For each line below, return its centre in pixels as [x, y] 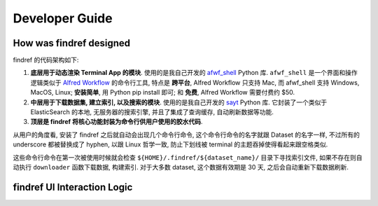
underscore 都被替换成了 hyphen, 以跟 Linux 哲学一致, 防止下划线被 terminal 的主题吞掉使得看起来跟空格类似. [170, 144]
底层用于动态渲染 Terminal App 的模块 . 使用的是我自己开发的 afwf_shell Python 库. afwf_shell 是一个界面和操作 [194, 73]
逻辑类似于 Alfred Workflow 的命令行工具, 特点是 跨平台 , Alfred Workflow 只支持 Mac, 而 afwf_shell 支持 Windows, [195, 82]
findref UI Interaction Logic [73, 187]
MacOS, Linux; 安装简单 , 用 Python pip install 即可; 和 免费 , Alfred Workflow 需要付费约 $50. [163, 92]
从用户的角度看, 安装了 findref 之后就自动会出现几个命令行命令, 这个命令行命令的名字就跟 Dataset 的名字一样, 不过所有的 [187, 135]
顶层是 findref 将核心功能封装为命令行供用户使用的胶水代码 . [117, 122]
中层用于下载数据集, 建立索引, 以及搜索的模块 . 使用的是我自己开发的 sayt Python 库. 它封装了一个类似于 [179, 102]
